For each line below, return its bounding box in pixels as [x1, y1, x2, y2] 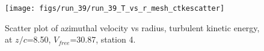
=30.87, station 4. [70, 33, 136, 46]
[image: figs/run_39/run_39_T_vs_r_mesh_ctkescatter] [5, 4, 225, 13]
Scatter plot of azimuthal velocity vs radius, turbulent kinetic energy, [5, 21, 260, 34]
